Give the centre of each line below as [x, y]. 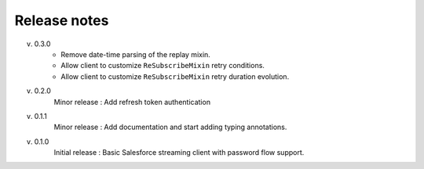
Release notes [62, 20]
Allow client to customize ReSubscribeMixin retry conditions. [163, 66]
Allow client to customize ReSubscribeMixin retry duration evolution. [175, 76]
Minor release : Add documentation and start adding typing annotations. [170, 127]
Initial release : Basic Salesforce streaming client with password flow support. [179, 153]
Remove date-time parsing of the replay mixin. [136, 54]
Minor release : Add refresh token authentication [132, 102]
